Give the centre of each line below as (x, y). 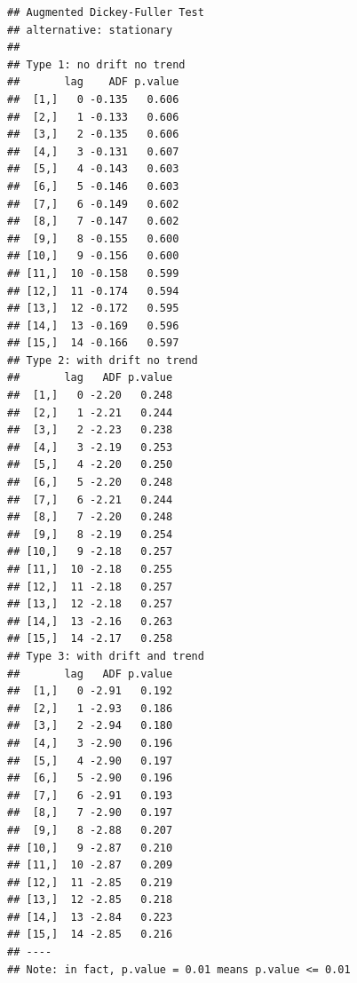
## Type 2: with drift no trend (103, 360)
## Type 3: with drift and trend (106, 656)
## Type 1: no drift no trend (96, 64)
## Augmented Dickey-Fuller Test (106, 12)
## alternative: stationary (90, 30)
